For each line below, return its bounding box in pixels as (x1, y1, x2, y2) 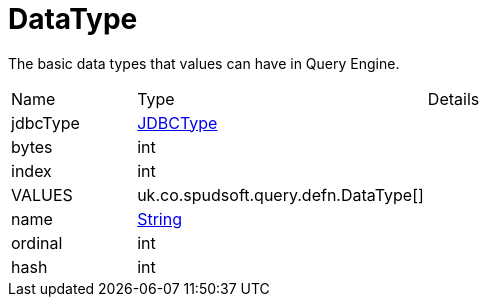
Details (427, 88, 480, 109)
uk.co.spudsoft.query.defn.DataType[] (137, 184, 424, 205)
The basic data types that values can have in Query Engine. (8, 54, 400, 72)
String (137, 208, 182, 229)
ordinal (11, 232, 63, 253)
